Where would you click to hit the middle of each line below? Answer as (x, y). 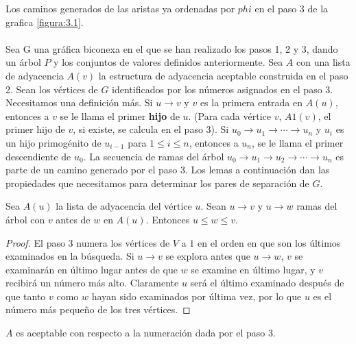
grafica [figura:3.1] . (45, 22)
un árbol (23, 62)
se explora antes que (208, 256)
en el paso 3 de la (292, 8)
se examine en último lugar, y (253, 269)
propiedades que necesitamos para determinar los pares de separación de (157, 183)
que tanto (26, 296)
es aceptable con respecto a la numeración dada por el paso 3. (146, 333)
